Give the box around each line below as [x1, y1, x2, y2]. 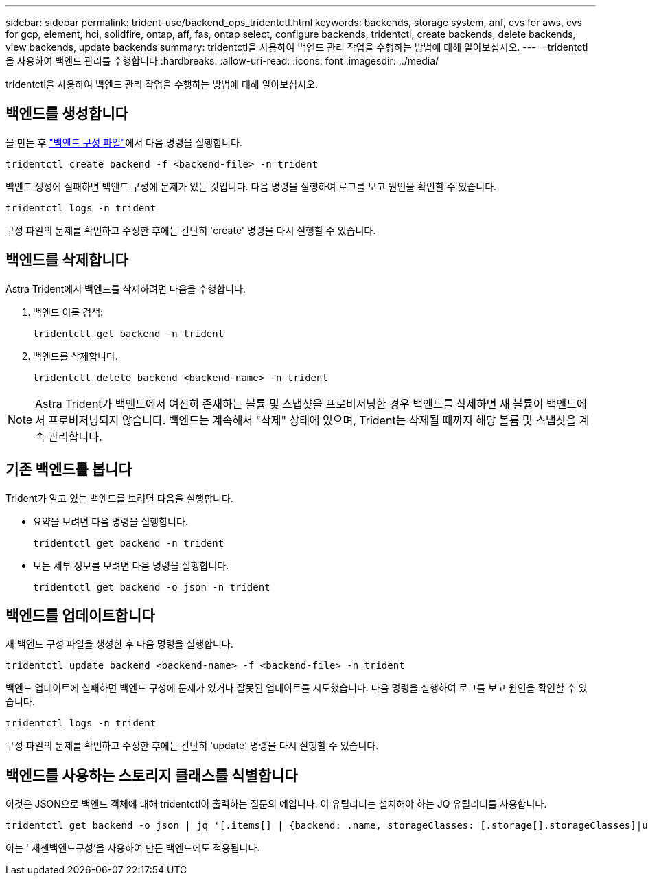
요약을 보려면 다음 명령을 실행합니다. [33, 515, 188, 527]
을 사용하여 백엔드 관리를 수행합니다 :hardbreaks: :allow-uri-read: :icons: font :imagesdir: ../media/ [5, 55, 439, 67]
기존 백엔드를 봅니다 [5, 461, 132, 479]
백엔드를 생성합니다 [5, 105, 128, 123]
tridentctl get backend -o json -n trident [33, 581, 270, 593]
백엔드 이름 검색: [33, 306, 104, 318]
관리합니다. [48, 429, 102, 444]
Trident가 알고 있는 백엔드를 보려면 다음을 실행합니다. [5, 492, 233, 504]
